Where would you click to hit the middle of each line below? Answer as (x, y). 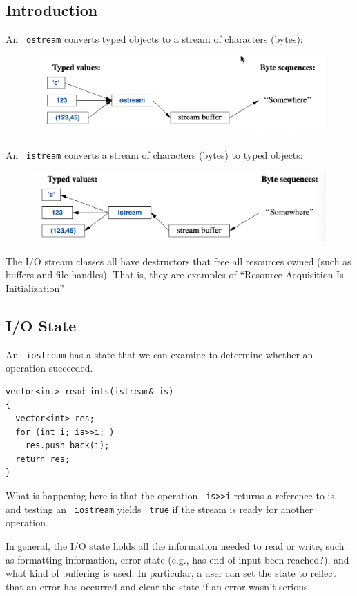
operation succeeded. (49, 368)
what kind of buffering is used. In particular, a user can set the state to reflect (171, 573)
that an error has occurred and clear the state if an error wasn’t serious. (158, 586)
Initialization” (35, 288)
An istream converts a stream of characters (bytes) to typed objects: (154, 154)
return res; (43, 459)
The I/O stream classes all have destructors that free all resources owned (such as (178, 261)
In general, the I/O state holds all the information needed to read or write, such (175, 545)
